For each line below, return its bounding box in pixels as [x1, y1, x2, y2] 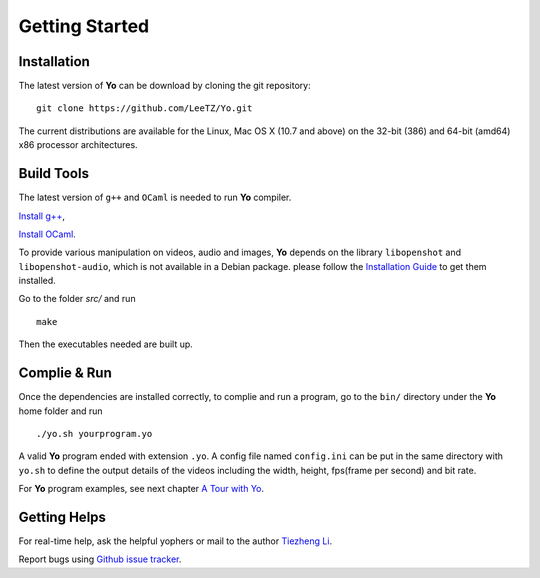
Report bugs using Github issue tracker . [18, 553, 182, 565]
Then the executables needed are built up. [18, 338, 194, 350]
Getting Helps [18, 508, 107, 525]
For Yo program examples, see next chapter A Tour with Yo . [18, 483, 265, 495]
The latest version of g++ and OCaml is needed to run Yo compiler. [18, 191, 292, 204]
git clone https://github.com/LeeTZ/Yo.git [36, 103, 253, 114]
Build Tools [18, 165, 90, 182]
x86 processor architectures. [18, 139, 139, 151]
